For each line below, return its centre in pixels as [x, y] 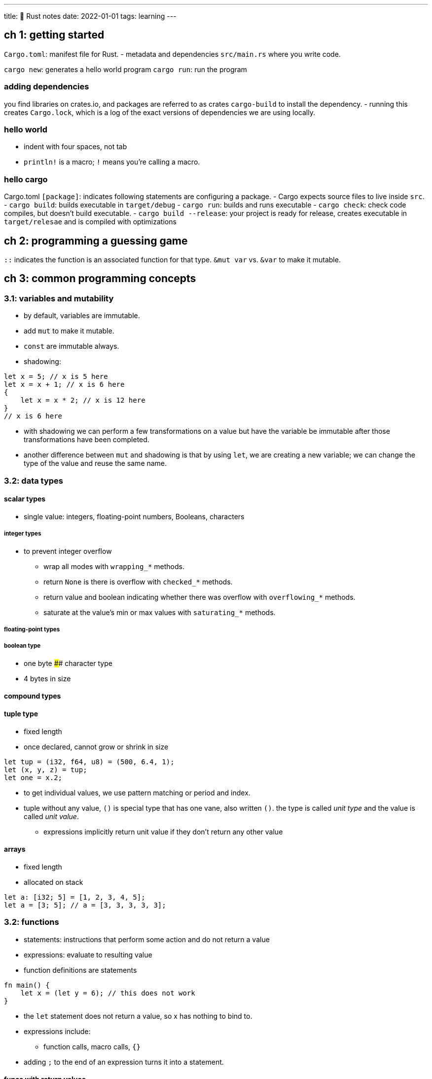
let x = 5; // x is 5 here [56, 377]
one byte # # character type [68, 663]
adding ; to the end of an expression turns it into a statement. [124, 1062]
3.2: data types [34, 480]
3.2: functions [32, 922]
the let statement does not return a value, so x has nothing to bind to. [138, 1016]
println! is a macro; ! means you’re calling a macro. [112, 162]
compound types [33, 696]
